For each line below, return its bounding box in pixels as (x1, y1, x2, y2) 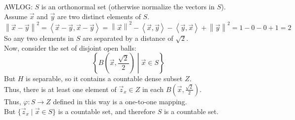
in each (142, 84, 164, 94)
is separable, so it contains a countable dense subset (26, 73, 183, 84)
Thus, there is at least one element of (4, 84, 117, 94)
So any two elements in (4, 33, 74, 43)
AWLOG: (4, 1, 33, 11)
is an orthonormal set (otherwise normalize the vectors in (41, 1, 215, 11)
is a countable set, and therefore (58, 106, 155, 116)
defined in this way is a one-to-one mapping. (53, 96, 187, 106)
